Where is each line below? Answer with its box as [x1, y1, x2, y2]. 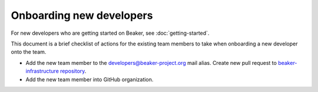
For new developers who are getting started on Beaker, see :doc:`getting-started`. [11, 29, 210, 37]
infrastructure [25, 68, 59, 75]
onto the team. [11, 48, 47, 55]
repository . [59, 68, 87, 75]
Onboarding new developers [11, 9, 153, 22]
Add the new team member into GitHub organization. [25, 75, 154, 83]
